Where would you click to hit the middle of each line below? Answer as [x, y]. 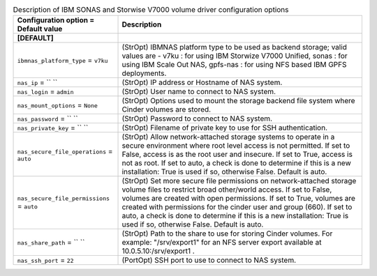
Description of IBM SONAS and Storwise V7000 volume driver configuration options [151, 10]
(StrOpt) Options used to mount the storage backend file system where [238, 101]
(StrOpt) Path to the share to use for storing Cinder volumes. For [227, 233]
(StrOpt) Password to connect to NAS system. [197, 118]
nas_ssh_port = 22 [45, 260]
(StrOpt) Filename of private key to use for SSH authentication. [225, 128]
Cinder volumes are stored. [167, 109]
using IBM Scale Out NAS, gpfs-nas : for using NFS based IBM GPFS [234, 65]
